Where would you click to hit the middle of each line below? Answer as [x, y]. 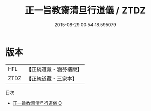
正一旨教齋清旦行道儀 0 [37, 103]
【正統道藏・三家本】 [52, 78]
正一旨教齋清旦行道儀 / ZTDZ [85, 10]
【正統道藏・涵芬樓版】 [54, 69]
